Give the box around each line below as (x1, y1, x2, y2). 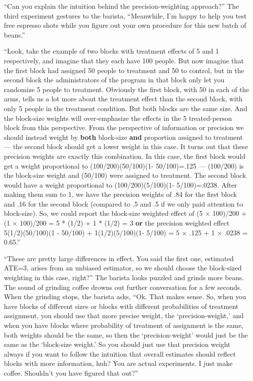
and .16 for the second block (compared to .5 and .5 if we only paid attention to (4, 198, 243, 209)
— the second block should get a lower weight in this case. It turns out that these (4, 141, 248, 152)
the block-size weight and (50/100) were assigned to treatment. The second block (4, 170, 246, 180)
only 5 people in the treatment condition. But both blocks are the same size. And (4, 103, 248, 113)
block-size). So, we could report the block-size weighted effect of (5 (4, 208, 203, 218)
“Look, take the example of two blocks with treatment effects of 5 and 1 (4, 46, 219, 56)
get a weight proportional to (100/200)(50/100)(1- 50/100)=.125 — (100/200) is (4, 160, 244, 171)
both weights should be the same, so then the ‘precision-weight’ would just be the (4, 329, 248, 340)
